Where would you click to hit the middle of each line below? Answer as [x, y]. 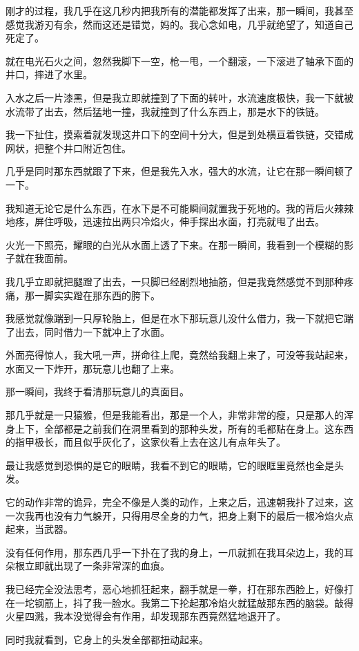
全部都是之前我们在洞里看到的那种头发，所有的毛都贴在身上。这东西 [198, 428]
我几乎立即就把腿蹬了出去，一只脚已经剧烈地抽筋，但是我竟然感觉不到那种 [175, 281]
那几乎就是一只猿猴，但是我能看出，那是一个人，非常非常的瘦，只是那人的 [175, 415]
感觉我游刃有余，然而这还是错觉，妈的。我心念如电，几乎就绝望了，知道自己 [179, 24]
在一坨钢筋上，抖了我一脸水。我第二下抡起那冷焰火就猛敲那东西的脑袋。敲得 [179, 602]
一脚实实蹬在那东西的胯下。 [97, 295]
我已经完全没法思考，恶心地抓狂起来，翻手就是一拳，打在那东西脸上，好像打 [179, 589]
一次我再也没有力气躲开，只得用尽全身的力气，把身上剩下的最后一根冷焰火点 [179, 515]
